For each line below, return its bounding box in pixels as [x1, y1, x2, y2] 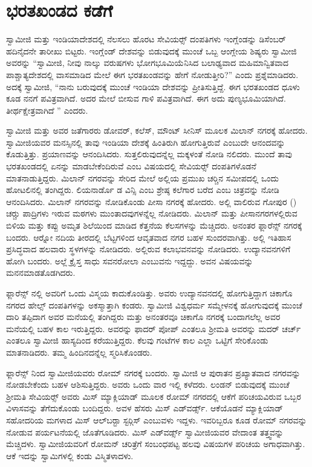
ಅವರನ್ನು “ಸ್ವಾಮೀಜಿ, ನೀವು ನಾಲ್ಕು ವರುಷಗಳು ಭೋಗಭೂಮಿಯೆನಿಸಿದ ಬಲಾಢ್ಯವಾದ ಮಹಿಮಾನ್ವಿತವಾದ [6, 56, 288, 69]
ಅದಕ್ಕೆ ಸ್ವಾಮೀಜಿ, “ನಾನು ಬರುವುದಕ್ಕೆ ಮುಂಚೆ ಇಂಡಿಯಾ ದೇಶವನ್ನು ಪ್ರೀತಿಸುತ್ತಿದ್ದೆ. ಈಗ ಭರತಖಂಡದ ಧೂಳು [6, 80, 300, 93]
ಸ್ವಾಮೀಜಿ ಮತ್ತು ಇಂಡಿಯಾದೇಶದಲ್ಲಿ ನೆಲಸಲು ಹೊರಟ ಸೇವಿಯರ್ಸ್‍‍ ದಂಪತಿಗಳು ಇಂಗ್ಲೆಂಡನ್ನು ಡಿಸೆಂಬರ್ [6, 33, 286, 45]
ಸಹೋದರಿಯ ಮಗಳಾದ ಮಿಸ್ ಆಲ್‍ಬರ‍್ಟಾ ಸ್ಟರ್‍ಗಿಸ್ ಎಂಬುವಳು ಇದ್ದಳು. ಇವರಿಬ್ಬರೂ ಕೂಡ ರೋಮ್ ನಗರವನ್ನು [6, 413, 307, 426]
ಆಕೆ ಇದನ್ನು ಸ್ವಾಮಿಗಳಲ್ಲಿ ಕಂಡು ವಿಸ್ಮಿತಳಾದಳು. [6, 449, 134, 462]
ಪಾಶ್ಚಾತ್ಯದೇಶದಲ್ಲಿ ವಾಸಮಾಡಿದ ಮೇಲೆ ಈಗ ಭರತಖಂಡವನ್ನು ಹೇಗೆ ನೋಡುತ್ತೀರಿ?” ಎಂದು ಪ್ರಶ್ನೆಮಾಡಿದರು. [6, 68, 299, 80]
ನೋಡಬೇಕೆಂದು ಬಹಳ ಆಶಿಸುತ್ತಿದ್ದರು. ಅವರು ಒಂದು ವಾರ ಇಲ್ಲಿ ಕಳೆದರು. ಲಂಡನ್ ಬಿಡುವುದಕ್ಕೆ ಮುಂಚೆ [6, 378, 290, 391]
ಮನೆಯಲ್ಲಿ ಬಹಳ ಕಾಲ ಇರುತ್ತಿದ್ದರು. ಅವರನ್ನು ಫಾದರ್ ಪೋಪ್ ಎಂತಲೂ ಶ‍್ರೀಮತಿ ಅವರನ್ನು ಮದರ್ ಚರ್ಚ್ [6, 322, 301, 335]
